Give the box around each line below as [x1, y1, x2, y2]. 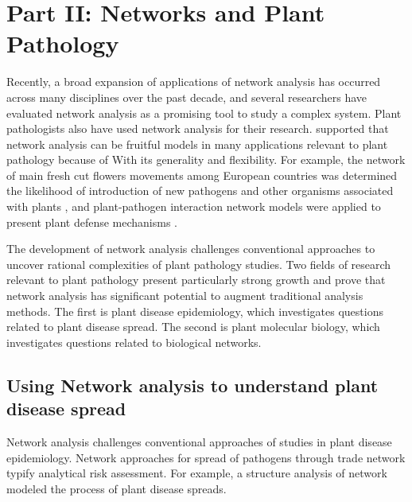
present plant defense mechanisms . [6, 213, 177, 230]
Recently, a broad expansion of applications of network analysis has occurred [6, 73, 381, 90]
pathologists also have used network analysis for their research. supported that [6, 120, 389, 137]
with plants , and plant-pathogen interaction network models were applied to [6, 198, 381, 215]
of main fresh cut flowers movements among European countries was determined [6, 166, 398, 183]
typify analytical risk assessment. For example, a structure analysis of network [6, 465, 387, 481]
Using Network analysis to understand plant [6, 372, 379, 397]
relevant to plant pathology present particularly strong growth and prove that [6, 271, 386, 288]
